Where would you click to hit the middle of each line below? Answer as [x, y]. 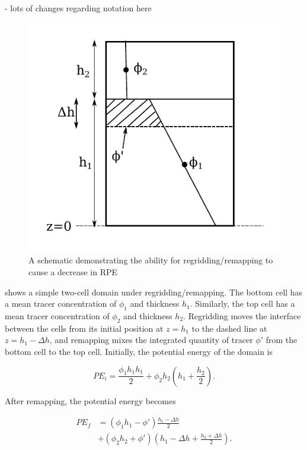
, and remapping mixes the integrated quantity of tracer [151, 340]
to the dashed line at [229, 328]
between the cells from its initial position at [84, 328]
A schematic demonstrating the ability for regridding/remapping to [151, 260]
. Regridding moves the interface [242, 316]
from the [282, 340]
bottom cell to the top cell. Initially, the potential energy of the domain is [139, 351]
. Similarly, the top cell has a [242, 303]
